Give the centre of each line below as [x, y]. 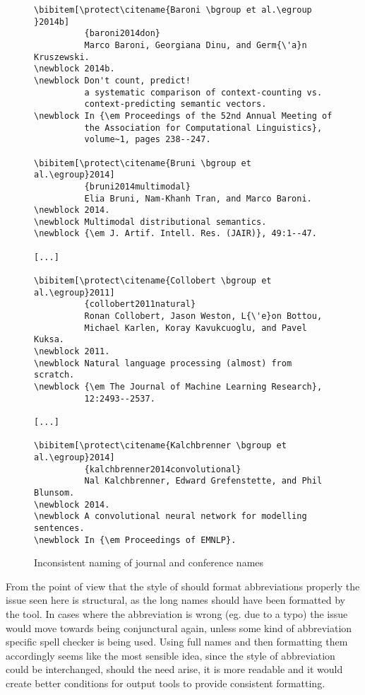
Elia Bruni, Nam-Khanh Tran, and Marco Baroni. [198, 198]
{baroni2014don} [122, 34]
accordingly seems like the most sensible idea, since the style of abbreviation [170, 655]
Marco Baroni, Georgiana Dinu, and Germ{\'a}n [196, 45]
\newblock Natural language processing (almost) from [163, 363]
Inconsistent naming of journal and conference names [149, 562]
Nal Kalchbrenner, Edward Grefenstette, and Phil [203, 481]
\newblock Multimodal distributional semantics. [150, 222]
